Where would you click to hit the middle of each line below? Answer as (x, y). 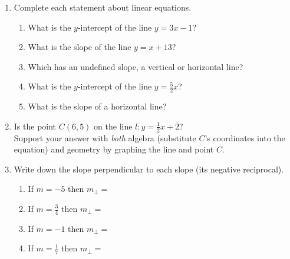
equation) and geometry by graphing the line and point (114, 149)
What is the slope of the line (80, 47)
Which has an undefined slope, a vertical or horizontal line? (136, 66)
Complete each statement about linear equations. (103, 7)
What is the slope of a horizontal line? (97, 106)
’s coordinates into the (245, 137)
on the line (113, 126)
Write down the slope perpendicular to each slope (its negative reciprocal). (149, 169)
